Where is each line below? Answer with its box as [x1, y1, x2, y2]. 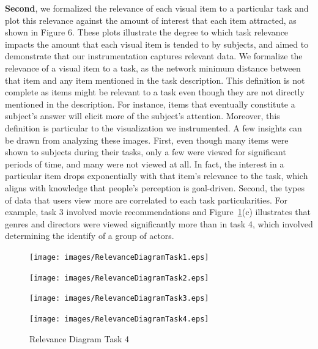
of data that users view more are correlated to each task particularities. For [5, 193, 288, 206]
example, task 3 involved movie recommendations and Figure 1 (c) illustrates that [5, 205, 311, 218]
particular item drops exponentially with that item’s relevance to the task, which [5, 169, 308, 182]
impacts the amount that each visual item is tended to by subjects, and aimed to [5, 37, 309, 50]
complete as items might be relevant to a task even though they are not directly [5, 86, 305, 98]
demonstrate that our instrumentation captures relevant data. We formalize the [5, 50, 303, 62]
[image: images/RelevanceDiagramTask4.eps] [29, 314, 209, 323]
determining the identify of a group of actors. [5, 229, 174, 242]
